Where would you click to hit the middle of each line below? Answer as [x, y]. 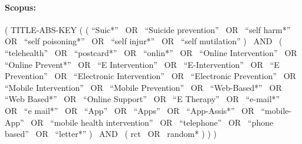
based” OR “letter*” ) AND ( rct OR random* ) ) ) [111, 134]
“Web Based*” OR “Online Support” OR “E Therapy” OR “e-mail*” [142, 99]
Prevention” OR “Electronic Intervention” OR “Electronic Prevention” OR [150, 76]
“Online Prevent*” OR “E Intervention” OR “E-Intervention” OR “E [142, 64]
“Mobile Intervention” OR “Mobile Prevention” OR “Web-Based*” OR [143, 87]
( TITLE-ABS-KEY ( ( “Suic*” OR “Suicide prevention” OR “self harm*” [148, 29]
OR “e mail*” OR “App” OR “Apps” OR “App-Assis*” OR [129, 110]
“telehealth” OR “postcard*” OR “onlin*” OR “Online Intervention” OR [151, 52]
